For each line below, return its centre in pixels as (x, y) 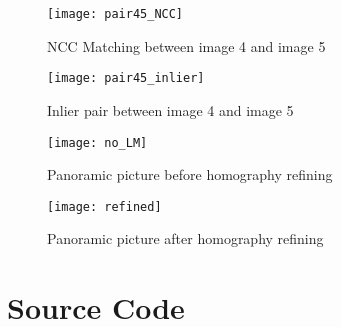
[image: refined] (104, 206)
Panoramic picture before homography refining (190, 174)
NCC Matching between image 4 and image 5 (186, 45)
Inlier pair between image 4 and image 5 (170, 109)
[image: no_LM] (97, 142)
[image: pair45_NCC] (115, 14)
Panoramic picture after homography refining (185, 238)
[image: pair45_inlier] (126, 78)
